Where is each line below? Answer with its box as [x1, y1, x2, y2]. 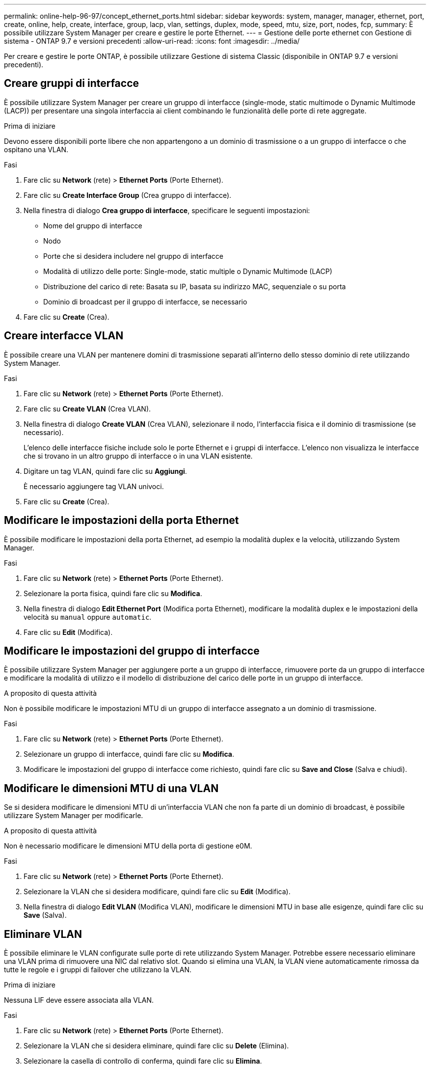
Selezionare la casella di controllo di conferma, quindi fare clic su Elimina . [24, 1057, 262, 1066]
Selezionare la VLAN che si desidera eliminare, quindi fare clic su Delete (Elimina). [24, 1042, 289, 1050]
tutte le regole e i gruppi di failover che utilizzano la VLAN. [4, 965, 192, 974]
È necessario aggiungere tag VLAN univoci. [24, 482, 164, 491]
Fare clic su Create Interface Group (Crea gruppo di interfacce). [24, 191, 232, 199]
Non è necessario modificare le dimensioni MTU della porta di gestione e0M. [4, 842, 252, 850]
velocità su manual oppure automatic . [24, 612, 152, 621]
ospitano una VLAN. [4, 145, 69, 154]
